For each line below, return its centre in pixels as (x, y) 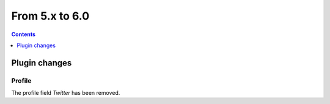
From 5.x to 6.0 (50, 16)
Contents (24, 34)
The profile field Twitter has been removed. (66, 93)
